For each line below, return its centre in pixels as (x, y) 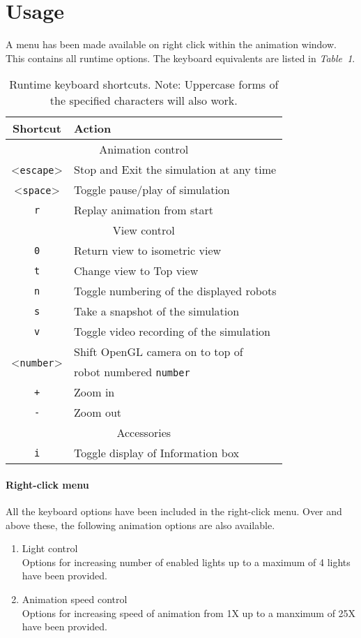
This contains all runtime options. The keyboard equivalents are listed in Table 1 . (180, 58)
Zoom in (94, 392)
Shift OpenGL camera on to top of (159, 352)
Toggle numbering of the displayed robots (175, 291)
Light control (50, 548)
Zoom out (98, 413)
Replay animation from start (144, 210)
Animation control (144, 149)
